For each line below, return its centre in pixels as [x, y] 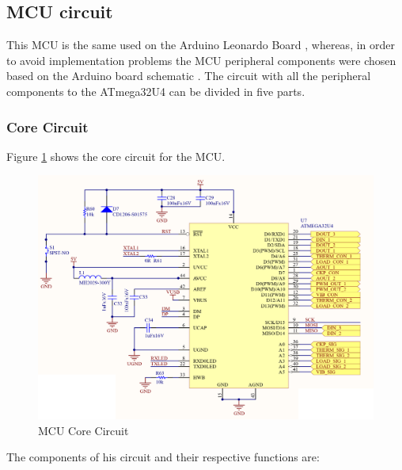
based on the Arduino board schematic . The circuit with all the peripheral [189, 76]
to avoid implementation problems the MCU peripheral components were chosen [201, 60]
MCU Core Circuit [83, 430]
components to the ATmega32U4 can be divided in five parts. [156, 91]
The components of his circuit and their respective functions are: [163, 457]
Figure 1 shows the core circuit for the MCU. [116, 156]
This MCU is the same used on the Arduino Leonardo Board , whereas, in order [201, 45]
